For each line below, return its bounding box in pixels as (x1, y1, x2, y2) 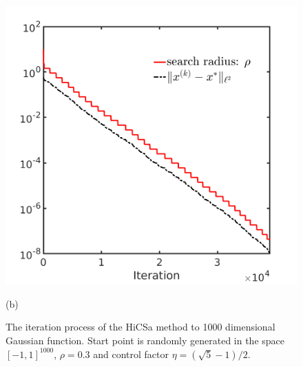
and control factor (93, 346, 169, 361)
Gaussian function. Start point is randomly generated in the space (6, 333, 285, 347)
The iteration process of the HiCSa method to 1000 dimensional (6, 319, 275, 334)
